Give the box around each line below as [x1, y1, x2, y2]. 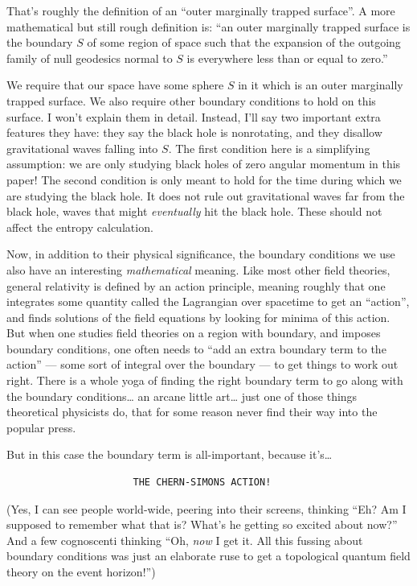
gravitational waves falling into [6, 139, 158, 156]
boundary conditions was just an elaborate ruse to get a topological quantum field [6, 547, 411, 564]
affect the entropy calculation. [6, 218, 153, 235]
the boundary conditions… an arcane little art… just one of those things [6, 387, 358, 404]
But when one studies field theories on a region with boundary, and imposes [6, 324, 381, 341]
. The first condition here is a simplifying [168, 139, 370, 156]
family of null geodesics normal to [6, 49, 173, 66]
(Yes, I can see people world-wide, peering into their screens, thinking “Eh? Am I [6, 500, 407, 517]
